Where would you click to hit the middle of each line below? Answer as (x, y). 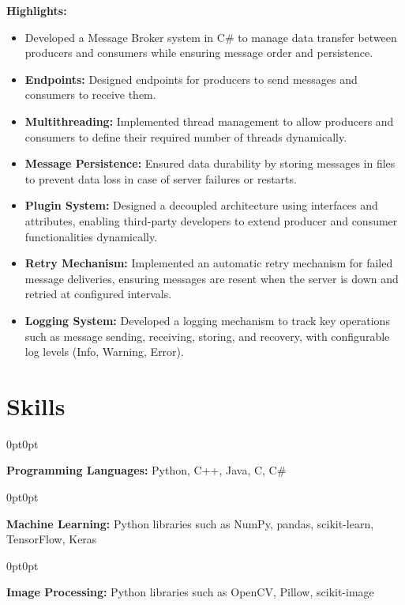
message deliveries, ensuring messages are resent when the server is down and (212, 278)
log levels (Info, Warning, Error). (104, 352)
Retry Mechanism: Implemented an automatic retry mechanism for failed (209, 263)
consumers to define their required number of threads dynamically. (186, 136)
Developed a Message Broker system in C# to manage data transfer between (211, 37)
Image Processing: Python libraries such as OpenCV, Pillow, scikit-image (190, 592)
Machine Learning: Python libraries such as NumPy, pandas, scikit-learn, (190, 523)
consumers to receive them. (90, 95)
